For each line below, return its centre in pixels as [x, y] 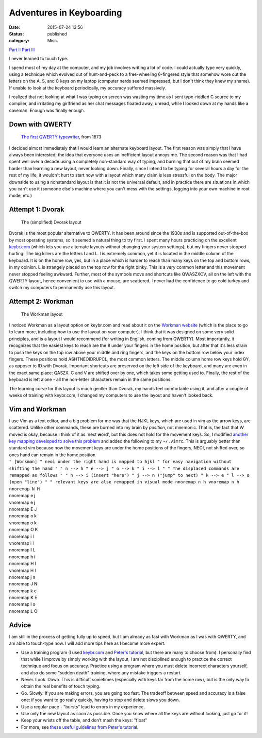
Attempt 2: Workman [41, 301]
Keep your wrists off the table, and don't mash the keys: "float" [84, 720]
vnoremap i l [21, 543]
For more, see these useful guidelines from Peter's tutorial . [80, 727]
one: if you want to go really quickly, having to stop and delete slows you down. [101, 700]
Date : [15, 27]
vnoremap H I [23, 570]
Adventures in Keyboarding [65, 13]
